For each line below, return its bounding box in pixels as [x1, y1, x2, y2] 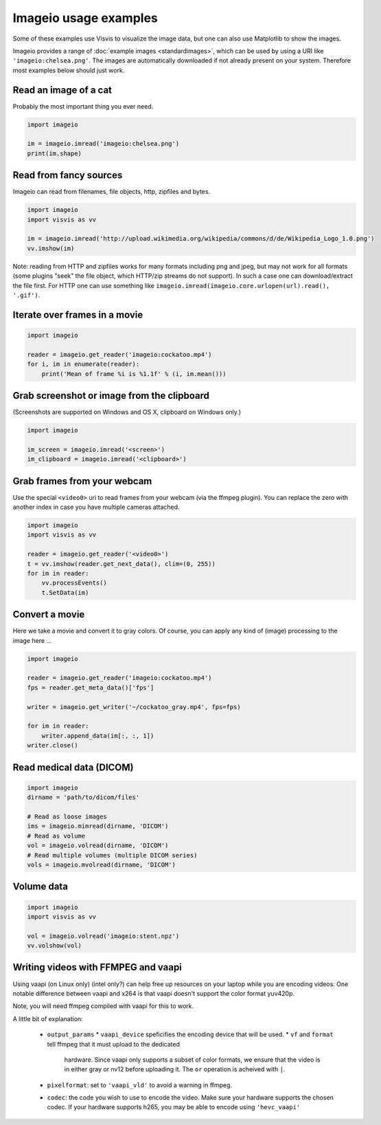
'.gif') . [12, 291, 41, 299]
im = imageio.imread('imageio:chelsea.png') [27, 140, 180, 148]
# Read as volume [27, 832, 86, 840]
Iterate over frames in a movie [12, 309, 143, 320]
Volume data [12, 881, 69, 893]
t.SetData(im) [41, 589, 89, 596]
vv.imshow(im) [27, 244, 75, 252]
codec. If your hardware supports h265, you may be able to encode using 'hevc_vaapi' [47, 1103, 301, 1111]
